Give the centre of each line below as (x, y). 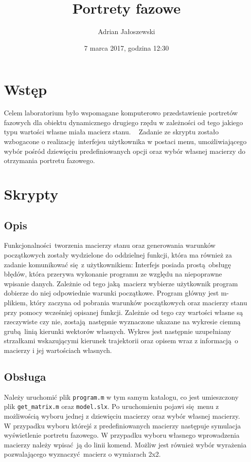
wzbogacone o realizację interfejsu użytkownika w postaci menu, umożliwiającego (125, 141)
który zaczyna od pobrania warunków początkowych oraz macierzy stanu (138, 302)
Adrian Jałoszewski (126, 31)
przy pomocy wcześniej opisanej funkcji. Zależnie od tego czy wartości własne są (124, 312)
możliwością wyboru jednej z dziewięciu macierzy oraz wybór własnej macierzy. (122, 416)
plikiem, (16, 302)
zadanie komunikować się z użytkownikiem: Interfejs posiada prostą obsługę (117, 264)
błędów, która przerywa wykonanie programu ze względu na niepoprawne (113, 274)
